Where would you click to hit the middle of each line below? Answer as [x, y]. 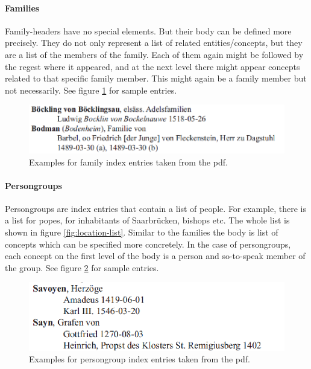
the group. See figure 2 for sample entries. [82, 267]
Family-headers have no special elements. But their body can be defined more [148, 30]
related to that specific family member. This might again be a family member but [156, 78]
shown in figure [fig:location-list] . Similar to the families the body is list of [142, 232]
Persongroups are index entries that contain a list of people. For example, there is [155, 208]
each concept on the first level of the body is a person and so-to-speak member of [155, 256]
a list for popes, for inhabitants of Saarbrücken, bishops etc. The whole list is [147, 220]
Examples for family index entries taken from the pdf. [128, 162]
